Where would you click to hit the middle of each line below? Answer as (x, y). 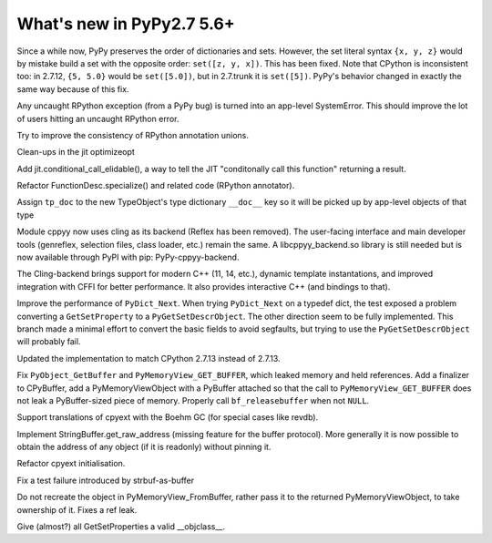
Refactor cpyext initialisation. (71, 464)
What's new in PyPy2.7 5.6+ (126, 24)
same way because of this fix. (73, 89)
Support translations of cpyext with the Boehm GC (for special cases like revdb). (168, 417)
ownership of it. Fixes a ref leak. (77, 509)
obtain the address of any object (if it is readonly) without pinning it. (144, 447)
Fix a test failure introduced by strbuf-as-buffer (106, 480)
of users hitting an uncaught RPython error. (98, 118)
